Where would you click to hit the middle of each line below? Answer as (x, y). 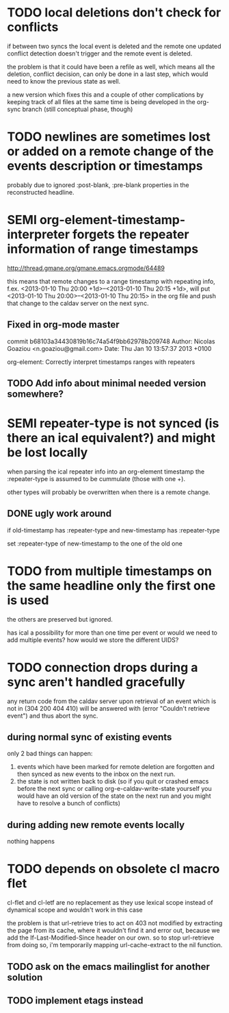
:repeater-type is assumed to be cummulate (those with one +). (96, 478)
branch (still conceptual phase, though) (78, 109)
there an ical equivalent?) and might (111, 438)
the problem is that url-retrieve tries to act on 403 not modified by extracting (115, 923)
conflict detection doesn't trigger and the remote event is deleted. (100, 53)
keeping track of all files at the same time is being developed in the (102, 101)
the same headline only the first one (111, 586)
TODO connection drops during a (103, 667)
